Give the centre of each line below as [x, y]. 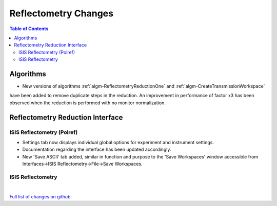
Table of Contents [29, 29]
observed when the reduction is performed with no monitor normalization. [88, 103]
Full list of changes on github [40, 196]
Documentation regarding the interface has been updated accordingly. [97, 150]
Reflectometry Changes [62, 13]
